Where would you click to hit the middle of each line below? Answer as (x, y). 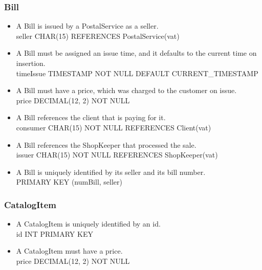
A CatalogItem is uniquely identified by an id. (88, 224)
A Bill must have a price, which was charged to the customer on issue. (126, 90)
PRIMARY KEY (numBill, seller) (69, 182)
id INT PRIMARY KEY (54, 233)
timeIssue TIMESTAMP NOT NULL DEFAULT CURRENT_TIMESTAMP (137, 73)
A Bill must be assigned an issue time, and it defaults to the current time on (136, 53)
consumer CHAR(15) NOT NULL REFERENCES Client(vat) (114, 127)
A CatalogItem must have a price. (69, 251)
